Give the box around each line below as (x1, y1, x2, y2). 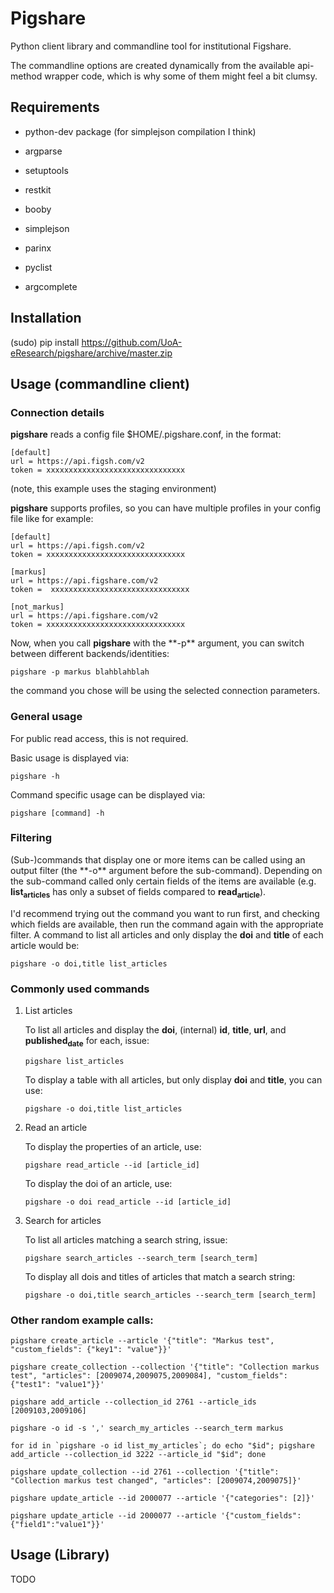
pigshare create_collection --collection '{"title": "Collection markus (10, 1362, 320, 1372)
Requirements (10, 99, 100, 116)
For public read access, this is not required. (10, 732, 189, 744)
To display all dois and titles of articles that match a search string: (24, 1270, 296, 1282)
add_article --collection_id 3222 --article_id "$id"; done (10, 1450, 267, 1460)
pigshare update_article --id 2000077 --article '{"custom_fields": (10, 1511, 302, 1521)
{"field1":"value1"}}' (10, 1520, 105, 1530)
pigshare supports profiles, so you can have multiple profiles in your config (10, 502, 322, 514)
